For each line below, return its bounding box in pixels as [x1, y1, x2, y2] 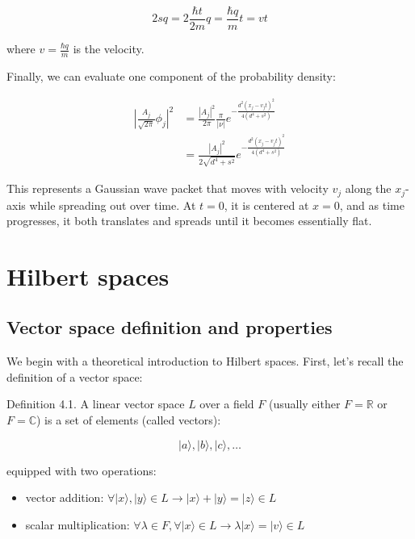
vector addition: [25, 489, 104, 506]
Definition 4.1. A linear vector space [6, 395, 185, 412]
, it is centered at [224, 196, 309, 213]
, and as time [339, 196, 405, 213]
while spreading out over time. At [29, 196, 196, 213]
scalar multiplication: [25, 516, 130, 533]
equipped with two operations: [6, 462, 157, 478]
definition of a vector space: [6, 368, 143, 385]
